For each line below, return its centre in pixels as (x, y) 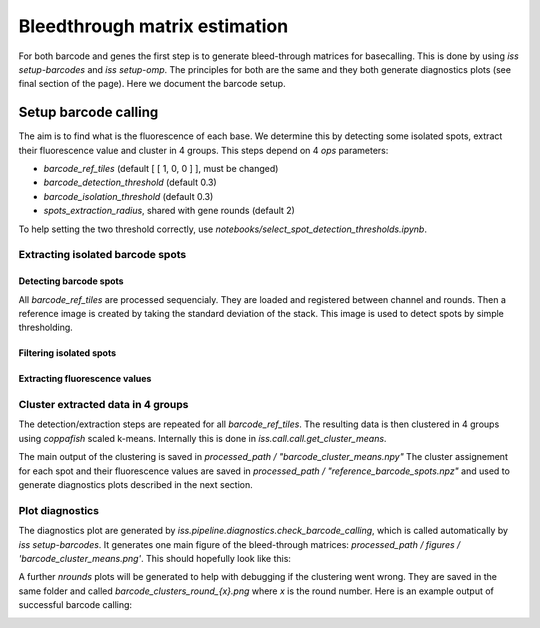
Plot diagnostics (59, 510)
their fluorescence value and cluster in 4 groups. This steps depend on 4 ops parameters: (203, 150)
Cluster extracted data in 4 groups (103, 405)
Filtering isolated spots (67, 353)
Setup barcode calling (88, 112)
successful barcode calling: (75, 605)
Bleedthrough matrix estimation (153, 26)
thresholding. (46, 327)
